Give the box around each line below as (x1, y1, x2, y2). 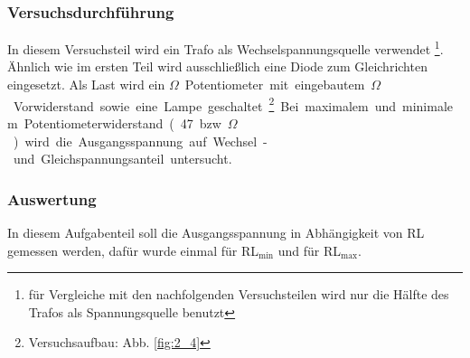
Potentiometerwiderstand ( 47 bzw (23, 113, 221, 132)
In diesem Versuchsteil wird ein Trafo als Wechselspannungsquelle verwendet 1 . (7, 37, 444, 58)
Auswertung (7, 187, 97, 210)
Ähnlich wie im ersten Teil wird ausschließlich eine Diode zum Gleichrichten (7, 57, 428, 76)
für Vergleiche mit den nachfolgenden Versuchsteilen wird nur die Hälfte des (28, 285, 449, 304)
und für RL (277, 240, 342, 259)
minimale (402, 96, 454, 115)
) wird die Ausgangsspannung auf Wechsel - (13, 131, 268, 150)
